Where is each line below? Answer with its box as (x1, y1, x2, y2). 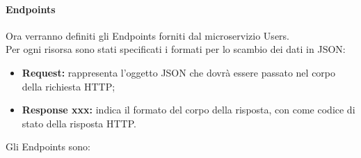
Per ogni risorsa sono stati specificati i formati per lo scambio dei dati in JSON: (6, 42, 346, 56)
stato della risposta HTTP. (22, 116, 136, 130)
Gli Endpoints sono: (6, 139, 90, 154)
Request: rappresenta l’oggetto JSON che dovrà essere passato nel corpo (22, 65, 336, 79)
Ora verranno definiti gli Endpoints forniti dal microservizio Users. (6, 28, 290, 42)
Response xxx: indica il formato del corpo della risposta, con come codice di (22, 102, 355, 117)
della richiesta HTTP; (22, 79, 115, 93)
